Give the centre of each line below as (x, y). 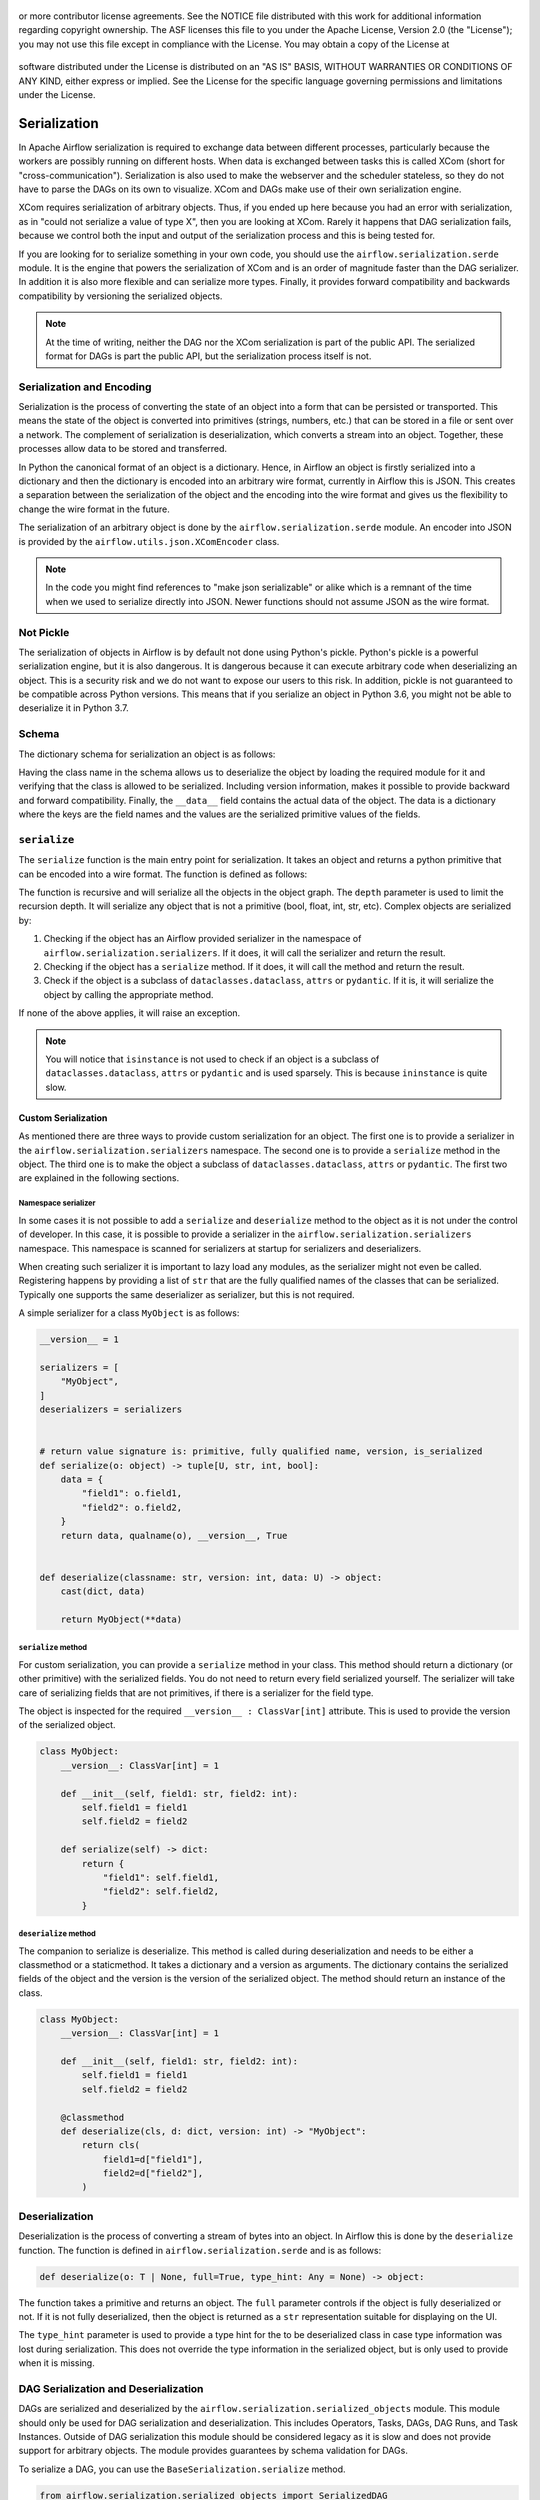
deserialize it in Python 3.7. (73, 708)
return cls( (110, 2145)
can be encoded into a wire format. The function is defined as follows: (163, 874)
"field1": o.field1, (132, 1493)
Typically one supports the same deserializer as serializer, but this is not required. (186, 1294)
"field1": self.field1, (161, 1877)
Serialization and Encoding (85, 387)
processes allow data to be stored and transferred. (123, 449)
